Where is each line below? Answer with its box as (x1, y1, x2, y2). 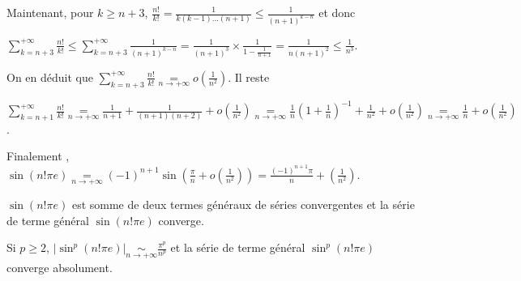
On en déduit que (6, 68, 93, 85)
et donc (318, 4, 356, 20)
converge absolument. (6, 258, 113, 275)
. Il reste (228, 68, 270, 85)
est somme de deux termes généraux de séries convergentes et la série (71, 196, 415, 213)
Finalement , (6, 147, 70, 164)
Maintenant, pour (6, 4, 94, 20)
